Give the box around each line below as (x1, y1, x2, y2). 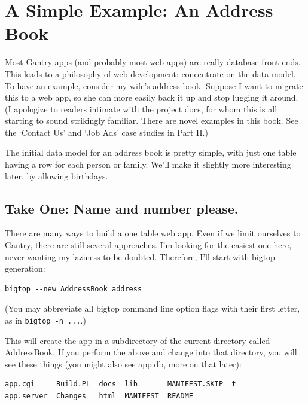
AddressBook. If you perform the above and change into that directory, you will (5, 346, 297, 358)
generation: (5, 262, 45, 275)
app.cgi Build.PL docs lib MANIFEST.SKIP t (5, 380, 236, 389)
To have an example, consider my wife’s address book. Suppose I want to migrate (5, 79, 303, 92)
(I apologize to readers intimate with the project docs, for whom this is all (5, 102, 277, 115)
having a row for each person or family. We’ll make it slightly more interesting (5, 158, 291, 170)
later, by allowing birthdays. (5, 169, 108, 182)
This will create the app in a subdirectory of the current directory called (5, 334, 270, 346)
